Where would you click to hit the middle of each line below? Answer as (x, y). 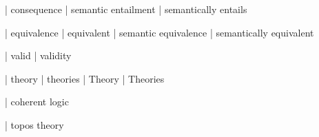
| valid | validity (38, 55)
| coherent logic (37, 102)
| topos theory (34, 124)
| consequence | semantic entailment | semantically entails (126, 9)
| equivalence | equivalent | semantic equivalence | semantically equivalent (159, 32)
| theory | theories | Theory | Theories (85, 78)
